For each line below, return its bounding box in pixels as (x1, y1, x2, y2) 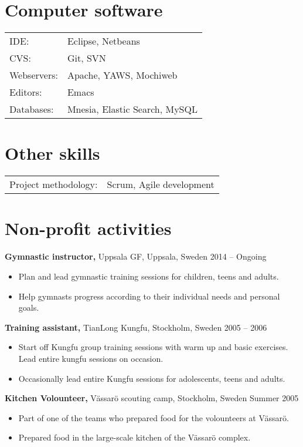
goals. (18, 301, 39, 314)
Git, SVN (67, 51, 106, 65)
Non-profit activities (5, 216, 172, 240)
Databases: (9, 102, 54, 116)
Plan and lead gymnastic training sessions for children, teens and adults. (18, 270, 279, 282)
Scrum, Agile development (107, 177, 215, 191)
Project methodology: (9, 177, 98, 191)
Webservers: (9, 68, 58, 82)
